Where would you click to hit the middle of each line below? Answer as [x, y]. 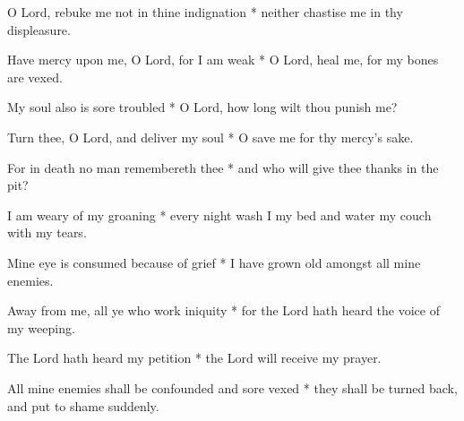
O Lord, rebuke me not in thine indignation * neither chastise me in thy [205, 12]
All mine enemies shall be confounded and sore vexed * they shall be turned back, [232, 387]
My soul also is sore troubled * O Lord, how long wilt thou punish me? [202, 107]
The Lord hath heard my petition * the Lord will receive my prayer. [194, 358]
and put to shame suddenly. [83, 405]
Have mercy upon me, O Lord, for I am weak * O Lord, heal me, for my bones [223, 60]
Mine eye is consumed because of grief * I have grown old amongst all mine [214, 262]
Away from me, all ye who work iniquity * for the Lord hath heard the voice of [223, 310]
